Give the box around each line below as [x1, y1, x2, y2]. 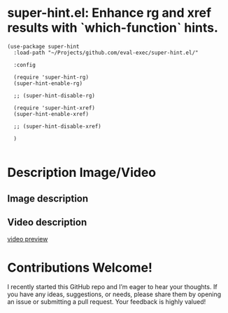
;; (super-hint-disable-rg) [13, 92, 96, 99]
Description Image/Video [7, 165, 157, 180]
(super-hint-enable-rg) [13, 79, 83, 87]
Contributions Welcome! [7, 260, 152, 275]
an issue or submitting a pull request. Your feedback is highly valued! [7, 298, 206, 306]
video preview [7, 235, 48, 244]
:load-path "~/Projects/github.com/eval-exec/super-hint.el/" [13, 49, 199, 56]
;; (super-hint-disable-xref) [13, 123, 101, 130]
